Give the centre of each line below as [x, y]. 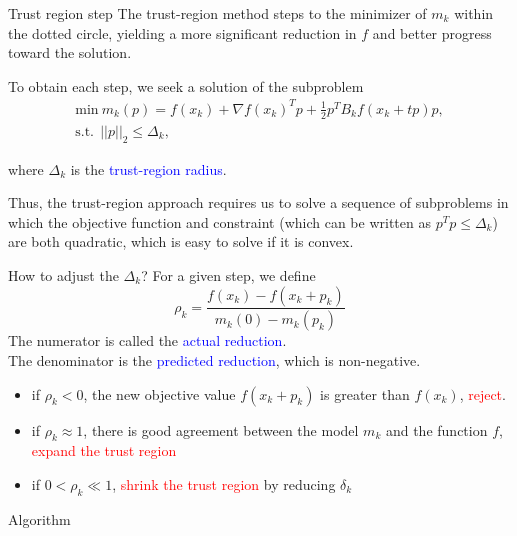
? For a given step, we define [228, 274]
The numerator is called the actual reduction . [147, 340]
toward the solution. [70, 52]
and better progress [432, 32]
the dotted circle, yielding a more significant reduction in [182, 32]
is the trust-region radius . [148, 168]
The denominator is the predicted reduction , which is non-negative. [214, 360]
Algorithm [39, 518]
